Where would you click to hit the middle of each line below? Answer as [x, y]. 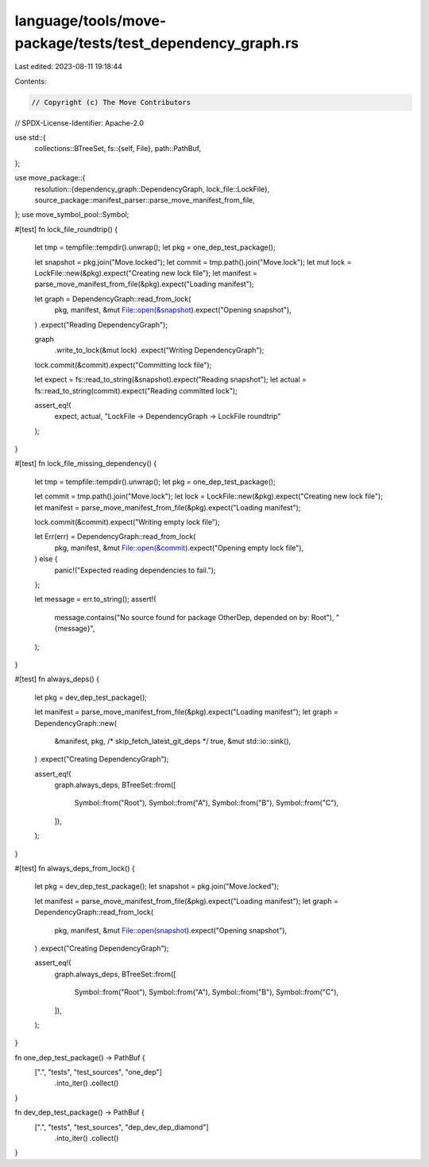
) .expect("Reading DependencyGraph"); [101, 324]
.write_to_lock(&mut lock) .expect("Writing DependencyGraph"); [159, 351]
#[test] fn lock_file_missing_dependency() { [86, 463]
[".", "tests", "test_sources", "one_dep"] [99, 1072]
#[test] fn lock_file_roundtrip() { [66, 229]
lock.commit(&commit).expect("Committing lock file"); [123, 365]
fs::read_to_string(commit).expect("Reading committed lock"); [136, 390]
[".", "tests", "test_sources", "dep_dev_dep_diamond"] [122, 1127]
